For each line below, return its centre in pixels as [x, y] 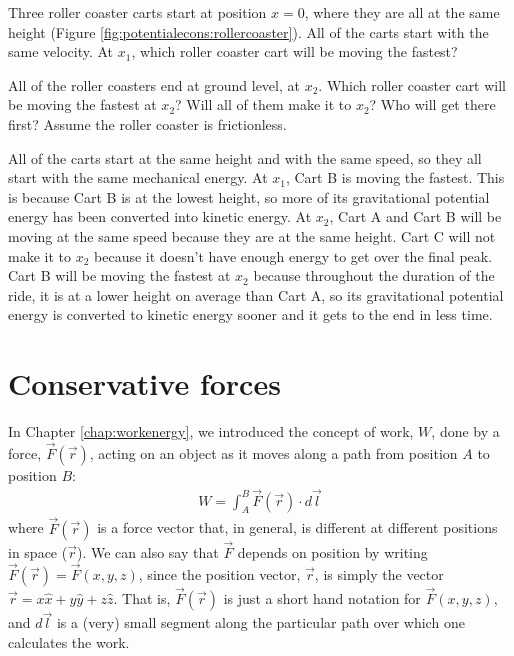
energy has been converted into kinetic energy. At [160, 216]
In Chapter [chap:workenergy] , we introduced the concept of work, [211, 431]
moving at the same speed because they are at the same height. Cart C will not [252, 235]
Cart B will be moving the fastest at [119, 275]
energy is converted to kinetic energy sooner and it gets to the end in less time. [250, 314]
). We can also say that [147, 551]
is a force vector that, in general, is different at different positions [297, 527]
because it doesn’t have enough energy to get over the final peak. [293, 255]
